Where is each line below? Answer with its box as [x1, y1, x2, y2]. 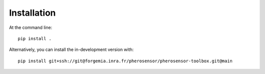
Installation [9, 7, 56, 18]
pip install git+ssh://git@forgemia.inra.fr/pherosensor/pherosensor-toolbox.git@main [18, 58, 233, 64]
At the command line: [9, 25, 53, 30]
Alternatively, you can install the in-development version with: [9, 47, 134, 52]
